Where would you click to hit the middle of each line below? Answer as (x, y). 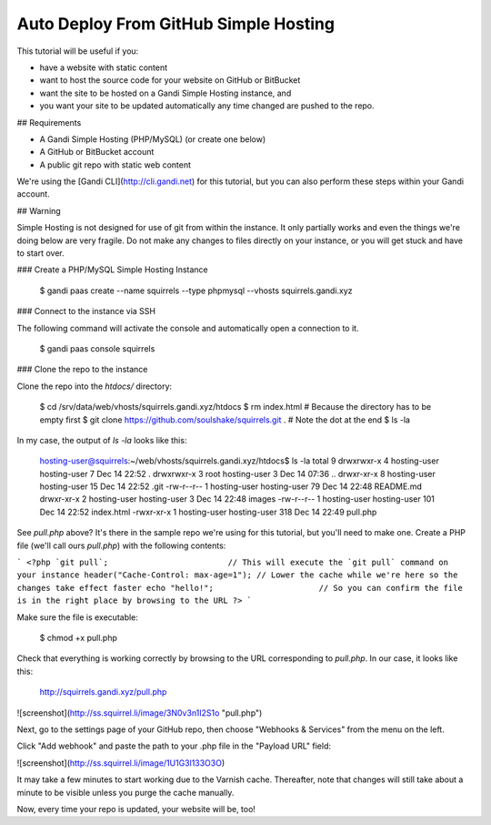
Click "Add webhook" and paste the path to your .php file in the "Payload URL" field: (174, 746)
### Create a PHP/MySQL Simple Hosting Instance (112, 270)
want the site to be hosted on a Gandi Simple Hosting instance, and (165, 93)
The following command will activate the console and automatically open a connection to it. (188, 328)
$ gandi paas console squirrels (97, 348)
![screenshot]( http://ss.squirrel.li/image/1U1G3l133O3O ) (121, 763)
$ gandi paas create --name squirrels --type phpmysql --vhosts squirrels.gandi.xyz (196, 290)
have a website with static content (104, 67)
